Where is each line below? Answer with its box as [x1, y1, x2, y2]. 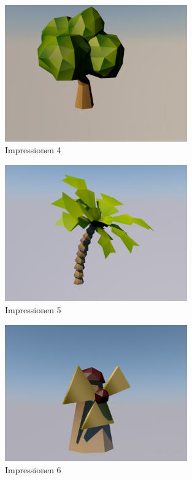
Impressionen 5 [5, 303, 61, 316]
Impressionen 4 [5, 143, 61, 156]
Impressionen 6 [5, 463, 61, 476]
